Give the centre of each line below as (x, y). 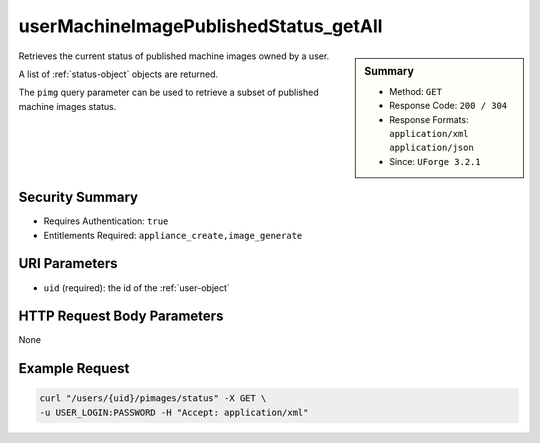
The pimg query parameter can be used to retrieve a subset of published (168, 92)
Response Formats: (429, 119)
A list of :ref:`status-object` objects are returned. (118, 74)
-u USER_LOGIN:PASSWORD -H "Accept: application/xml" (174, 412)
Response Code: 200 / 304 (448, 106)
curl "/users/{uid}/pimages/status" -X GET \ (153, 398)
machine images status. (67, 106)
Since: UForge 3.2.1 (435, 161)
